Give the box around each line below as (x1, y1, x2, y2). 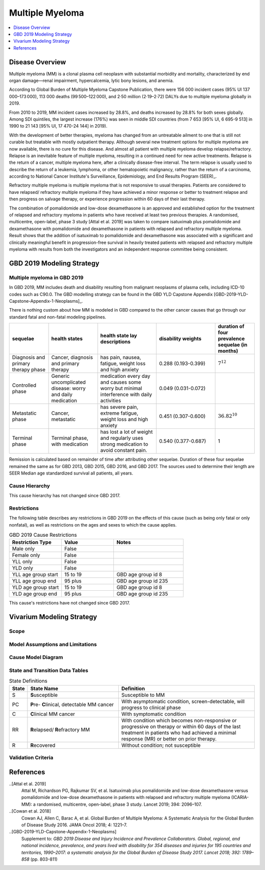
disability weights (159, 335, 202, 342)
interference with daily (100, 391, 152, 398)
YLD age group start (12, 584, 59, 591)
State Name (30, 685, 58, 692)
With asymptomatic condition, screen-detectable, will (121, 698, 245, 705)
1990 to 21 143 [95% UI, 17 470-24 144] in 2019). (9, 123, 107, 129)
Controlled (12, 382, 36, 389)
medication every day (100, 373, 151, 380)
